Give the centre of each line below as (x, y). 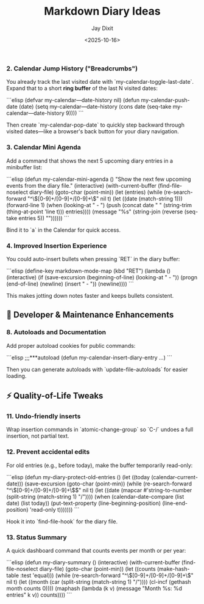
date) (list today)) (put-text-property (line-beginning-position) (84, 503)
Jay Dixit (102, 28)
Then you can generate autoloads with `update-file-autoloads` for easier (97, 369)
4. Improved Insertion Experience (57, 246)
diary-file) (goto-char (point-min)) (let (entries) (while (96, 192)
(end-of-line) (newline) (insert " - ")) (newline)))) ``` (70, 284)
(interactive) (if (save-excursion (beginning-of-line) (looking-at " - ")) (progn (102, 277)
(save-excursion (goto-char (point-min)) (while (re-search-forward (108, 484)
